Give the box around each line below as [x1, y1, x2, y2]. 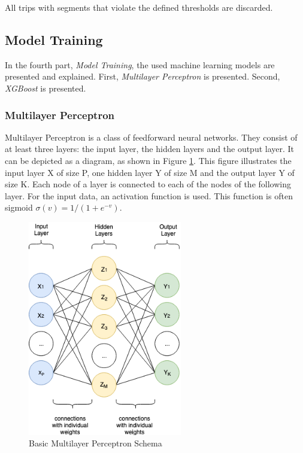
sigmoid [5, 201, 33, 214]
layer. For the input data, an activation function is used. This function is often [5, 189, 293, 202]
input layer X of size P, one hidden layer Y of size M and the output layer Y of [5, 166, 295, 178]
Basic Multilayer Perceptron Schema [29, 437, 162, 449]
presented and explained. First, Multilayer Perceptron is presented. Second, [5, 70, 280, 83]
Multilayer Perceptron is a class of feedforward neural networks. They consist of [5, 130, 298, 143]
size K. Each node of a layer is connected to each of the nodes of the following [5, 178, 291, 190]
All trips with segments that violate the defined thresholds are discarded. [5, 1, 273, 13]
